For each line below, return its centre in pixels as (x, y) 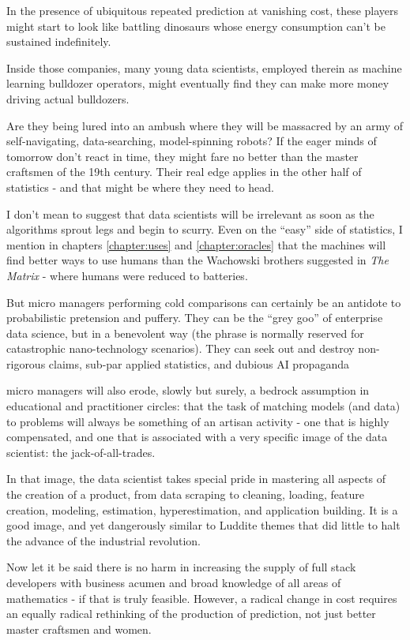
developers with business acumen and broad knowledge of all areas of (174, 582)
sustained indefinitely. (59, 41)
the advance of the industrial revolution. (103, 540)
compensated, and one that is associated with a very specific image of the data (197, 437)
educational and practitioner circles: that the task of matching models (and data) (203, 406)
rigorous (26, 363)
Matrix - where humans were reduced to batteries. (127, 275)
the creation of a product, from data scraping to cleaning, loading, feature (185, 494)
